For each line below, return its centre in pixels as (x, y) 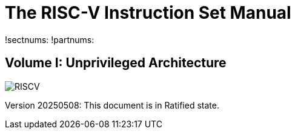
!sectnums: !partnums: (50, 39)
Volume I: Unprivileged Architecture (116, 63)
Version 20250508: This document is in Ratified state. (112, 105)
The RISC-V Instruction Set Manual (148, 13)
